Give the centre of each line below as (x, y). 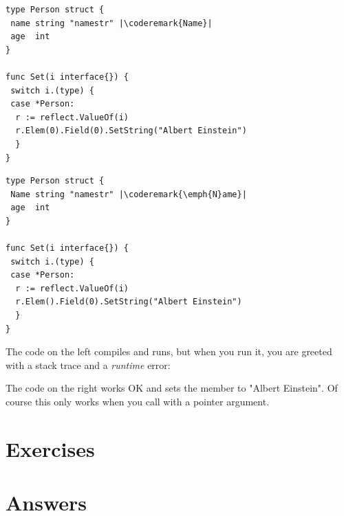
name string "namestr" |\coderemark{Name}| (111, 23)
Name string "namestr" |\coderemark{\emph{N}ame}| (129, 194)
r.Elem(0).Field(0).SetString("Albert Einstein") (131, 131)
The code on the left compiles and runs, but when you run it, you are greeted (169, 351)
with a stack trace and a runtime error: (88, 364)
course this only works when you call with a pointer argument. (138, 402)
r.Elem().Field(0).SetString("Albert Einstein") (129, 302)
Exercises (50, 448)
